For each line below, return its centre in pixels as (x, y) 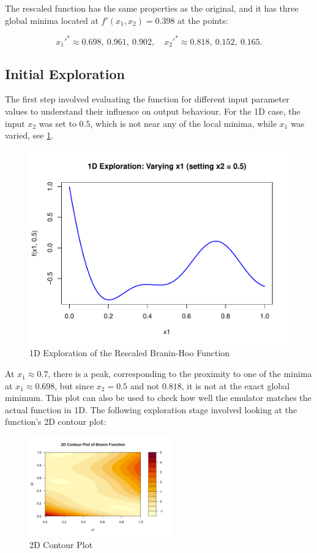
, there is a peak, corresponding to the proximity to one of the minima (180, 374)
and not (145, 385)
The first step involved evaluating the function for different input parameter (147, 99)
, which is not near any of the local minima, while (184, 123)
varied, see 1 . (29, 135)
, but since (74, 385)
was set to (58, 123)
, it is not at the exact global (236, 385)
